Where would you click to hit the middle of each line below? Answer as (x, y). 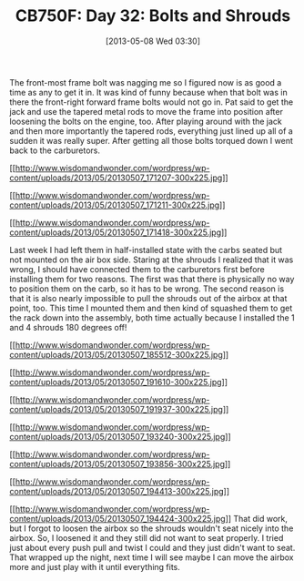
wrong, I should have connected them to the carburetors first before (137, 269)
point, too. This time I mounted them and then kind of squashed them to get (151, 308)
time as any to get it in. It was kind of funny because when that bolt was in (149, 92)
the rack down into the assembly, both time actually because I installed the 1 (152, 317)
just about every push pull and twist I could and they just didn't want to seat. (152, 547)
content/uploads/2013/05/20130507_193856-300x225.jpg (117, 464)
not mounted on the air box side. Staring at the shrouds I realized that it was (152, 260)
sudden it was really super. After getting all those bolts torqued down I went (151, 140)
